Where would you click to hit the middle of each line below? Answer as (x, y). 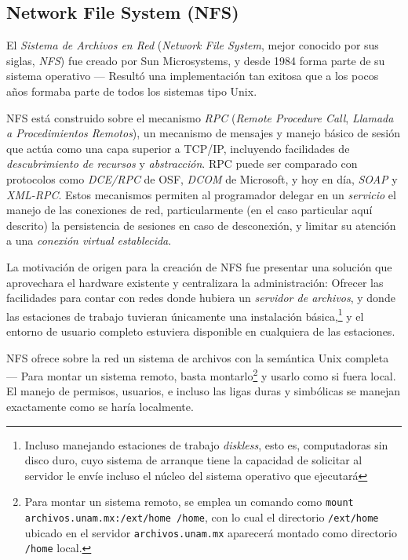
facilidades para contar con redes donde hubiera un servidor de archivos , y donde (201, 298)
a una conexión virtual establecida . (89, 240)
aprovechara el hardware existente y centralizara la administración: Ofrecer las (195, 282)
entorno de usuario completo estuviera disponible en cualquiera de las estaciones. (201, 331)
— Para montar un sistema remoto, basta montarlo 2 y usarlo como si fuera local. (201, 375)
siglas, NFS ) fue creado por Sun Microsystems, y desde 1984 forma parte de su (196, 60)
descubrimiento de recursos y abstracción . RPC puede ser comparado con (182, 164)
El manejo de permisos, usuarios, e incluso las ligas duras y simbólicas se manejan (204, 391)
